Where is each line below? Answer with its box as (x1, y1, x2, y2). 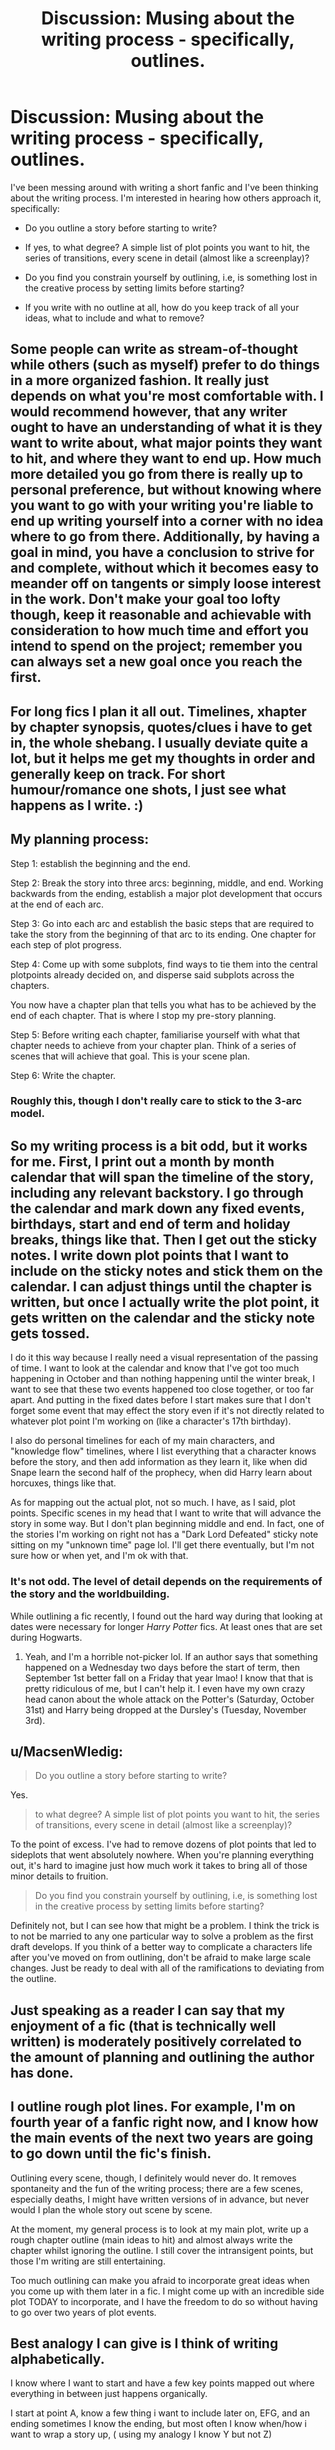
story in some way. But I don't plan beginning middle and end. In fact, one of (10, 1518, 325, 1530)
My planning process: (10, 831, 150, 848)
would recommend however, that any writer (10, 403, 288, 421)
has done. (10, 2064, 74, 2081)
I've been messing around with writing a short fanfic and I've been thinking (10, 181, 319, 193)
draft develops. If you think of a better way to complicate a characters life (10, 1941, 313, 1953)
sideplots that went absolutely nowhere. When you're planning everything (10, 1849, 315, 1861)
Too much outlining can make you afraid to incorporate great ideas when (10, 2274, 310, 2286)
